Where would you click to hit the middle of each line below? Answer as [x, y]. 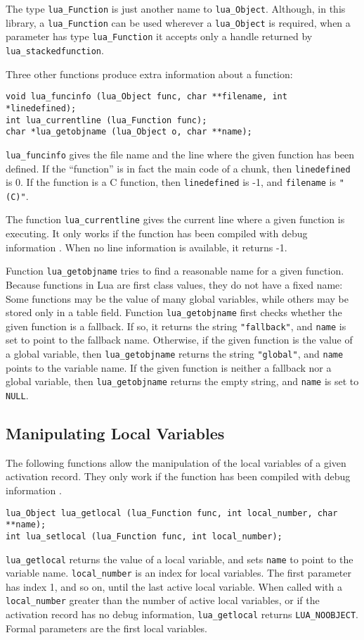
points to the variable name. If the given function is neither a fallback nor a [169, 367]
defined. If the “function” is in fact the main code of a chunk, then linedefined [178, 168]
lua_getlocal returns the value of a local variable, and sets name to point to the [180, 559]
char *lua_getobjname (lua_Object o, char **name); [129, 132]
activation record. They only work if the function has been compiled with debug [178, 476]
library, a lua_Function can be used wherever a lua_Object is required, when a [178, 22]
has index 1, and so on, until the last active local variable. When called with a [174, 586]
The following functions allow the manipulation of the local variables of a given [176, 462]
